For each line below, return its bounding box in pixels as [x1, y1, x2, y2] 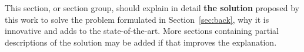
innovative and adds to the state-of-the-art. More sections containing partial [5, 25, 279, 37]
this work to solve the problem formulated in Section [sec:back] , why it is [5, 13, 269, 25]
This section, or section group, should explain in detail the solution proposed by [5, 2, 299, 13]
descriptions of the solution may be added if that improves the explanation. [5, 36, 277, 48]
